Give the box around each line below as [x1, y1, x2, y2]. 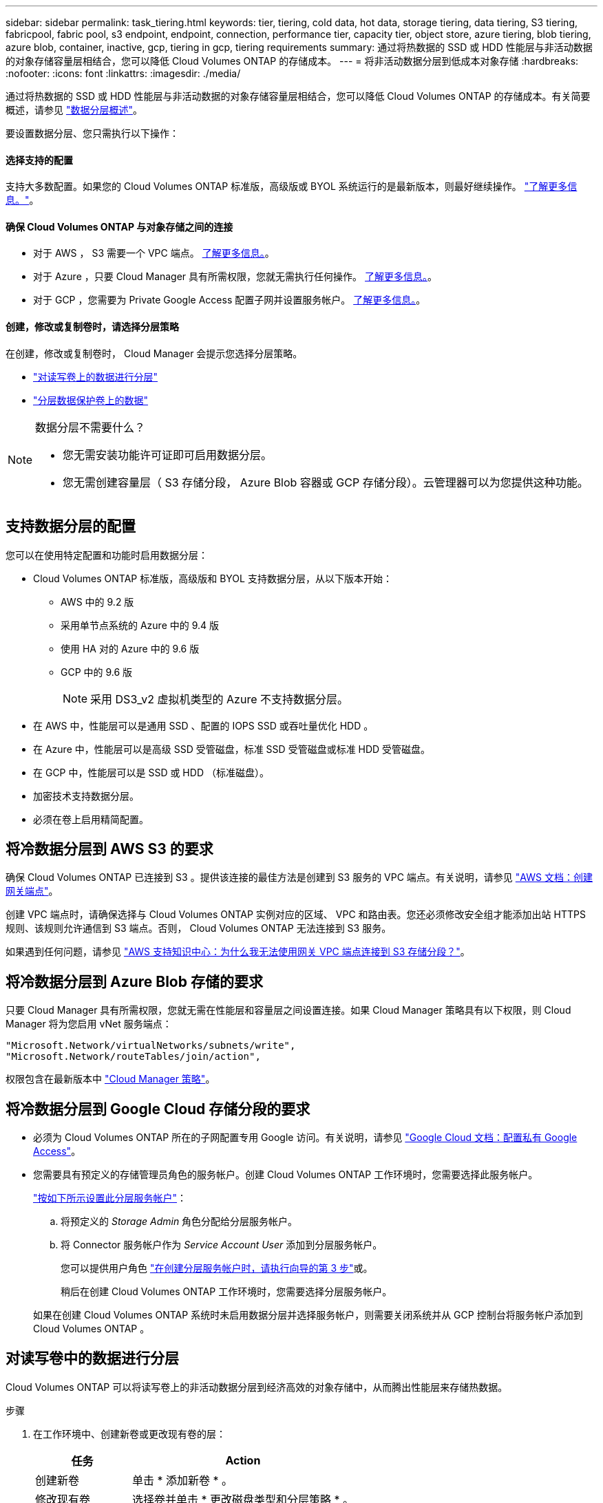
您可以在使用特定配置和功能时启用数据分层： [6, 548, 208, 561]
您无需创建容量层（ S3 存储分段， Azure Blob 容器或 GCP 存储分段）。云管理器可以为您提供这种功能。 [63, 475, 589, 489]
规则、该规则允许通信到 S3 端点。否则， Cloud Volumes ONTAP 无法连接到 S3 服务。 [6, 922, 392, 935]
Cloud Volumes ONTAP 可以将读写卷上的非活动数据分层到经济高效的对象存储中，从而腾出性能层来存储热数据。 [6, 1381, 508, 1393]
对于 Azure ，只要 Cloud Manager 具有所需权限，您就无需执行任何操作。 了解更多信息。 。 [33, 270, 438, 283]
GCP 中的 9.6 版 [61, 665, 133, 678]
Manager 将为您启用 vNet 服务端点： [6, 1018, 172, 1030]
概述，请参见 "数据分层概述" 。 [6, 104, 142, 116]
